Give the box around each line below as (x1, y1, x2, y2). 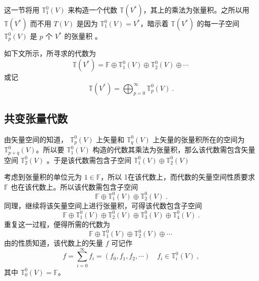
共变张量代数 (4, 110, 68, 126)
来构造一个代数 (68, 5, 118, 15)
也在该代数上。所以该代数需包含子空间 (11, 181, 138, 192)
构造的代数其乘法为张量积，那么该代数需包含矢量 (92, 144, 255, 155)
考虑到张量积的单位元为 (4, 172, 82, 182)
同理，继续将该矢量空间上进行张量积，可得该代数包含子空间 (4, 200, 202, 210)
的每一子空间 (197, 18, 240, 28)
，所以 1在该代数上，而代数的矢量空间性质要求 (100, 172, 255, 182)
